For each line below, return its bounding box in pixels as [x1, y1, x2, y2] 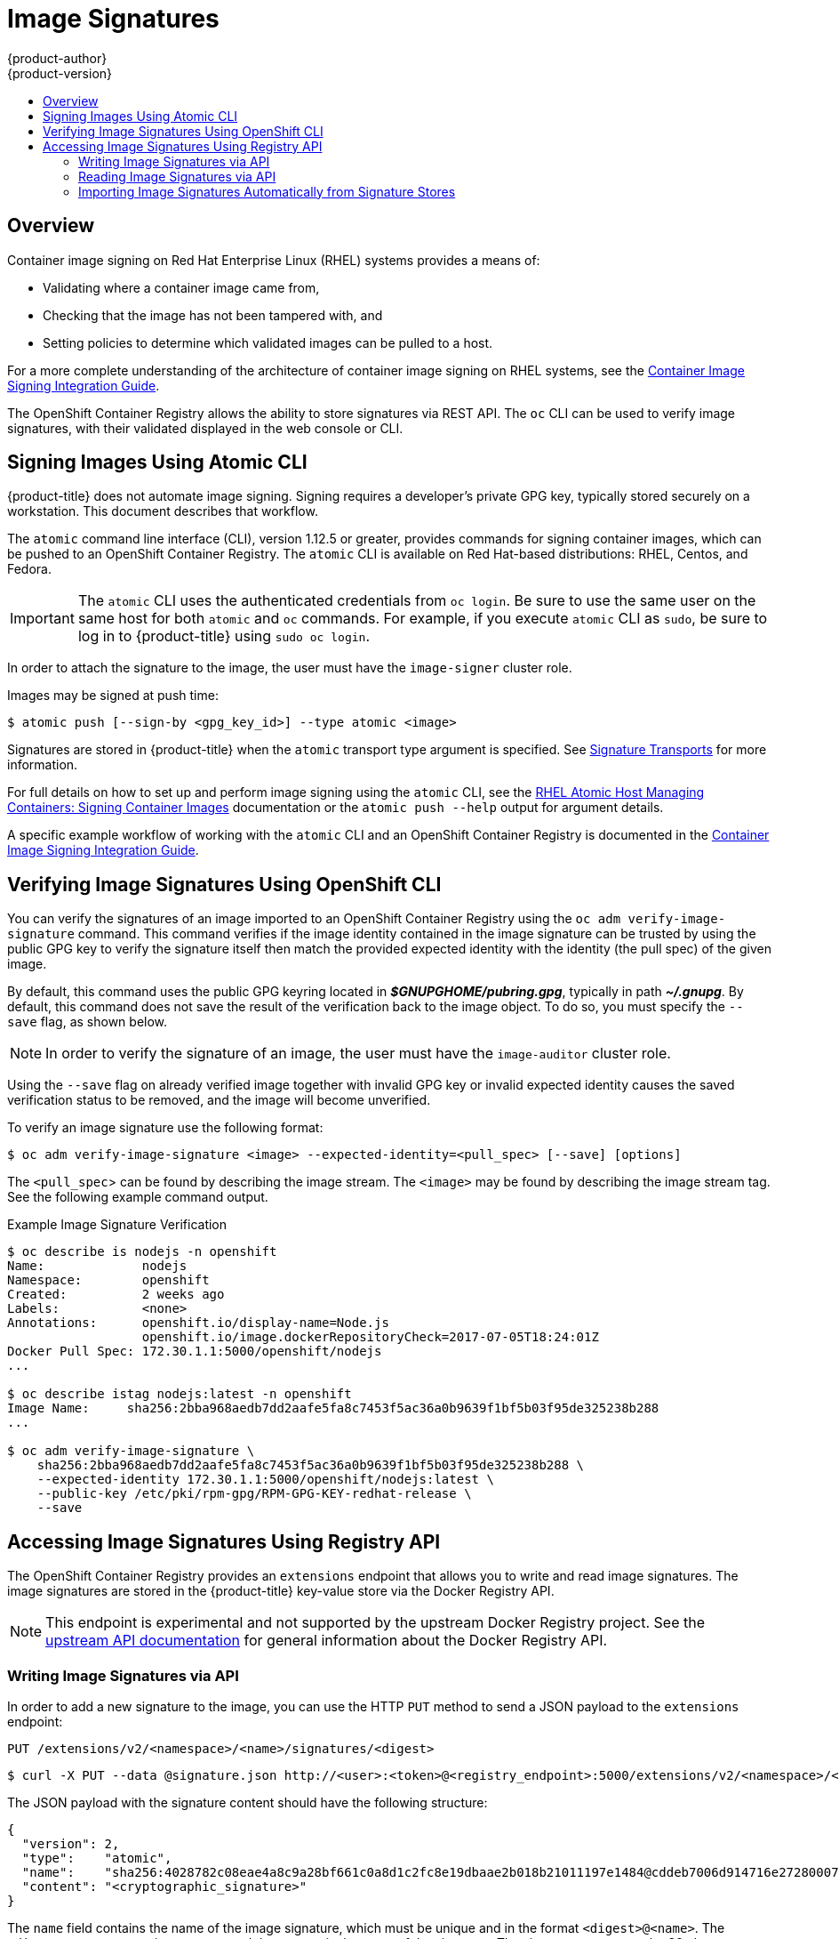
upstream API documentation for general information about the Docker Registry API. [45, 1631, 608, 1650]
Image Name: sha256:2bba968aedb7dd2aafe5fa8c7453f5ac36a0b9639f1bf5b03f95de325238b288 [7, 1401, 659, 1416]
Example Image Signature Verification [7, 1217, 228, 1233]
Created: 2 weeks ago [7, 1287, 225, 1302]
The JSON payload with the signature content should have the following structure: [7, 1794, 488, 1810]
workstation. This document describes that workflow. [7, 503, 318, 519]
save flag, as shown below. [7, 1014, 168, 1030]
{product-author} [7, 50, 108, 66]
